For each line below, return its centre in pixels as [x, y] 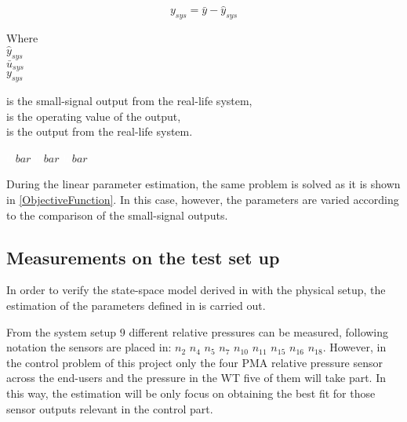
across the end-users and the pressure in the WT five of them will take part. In [196, 378]
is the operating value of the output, [94, 116]
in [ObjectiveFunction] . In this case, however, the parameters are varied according [203, 200]
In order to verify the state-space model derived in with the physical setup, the [196, 290]
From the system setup [62, 331]
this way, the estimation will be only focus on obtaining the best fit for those [191, 393]
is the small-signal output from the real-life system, [129, 101]
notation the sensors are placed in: [89, 347]
